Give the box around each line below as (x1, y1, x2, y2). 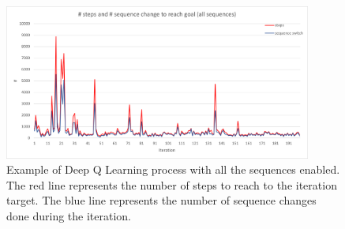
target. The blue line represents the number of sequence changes (6, 192, 317, 208)
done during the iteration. (6, 208, 132, 224)
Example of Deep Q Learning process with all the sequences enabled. (6, 161, 340, 178)
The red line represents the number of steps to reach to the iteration (6, 176, 337, 193)
